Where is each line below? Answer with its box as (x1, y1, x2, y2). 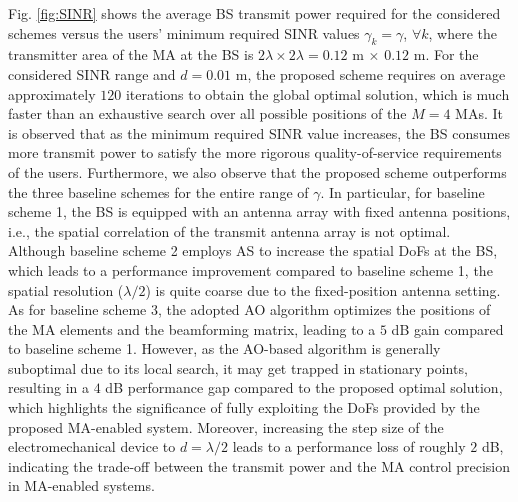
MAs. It (455, 103, 503, 124)
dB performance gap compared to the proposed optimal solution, (105, 377, 503, 398)
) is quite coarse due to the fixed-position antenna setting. (145, 279, 501, 300)
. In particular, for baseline (320, 181, 485, 202)
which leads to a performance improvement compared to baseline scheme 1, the (8, 259, 493, 280)
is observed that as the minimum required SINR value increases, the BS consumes (8, 122, 510, 143)
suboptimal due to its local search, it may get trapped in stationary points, (8, 357, 468, 378)
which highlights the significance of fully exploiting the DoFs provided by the (8, 397, 480, 418)
